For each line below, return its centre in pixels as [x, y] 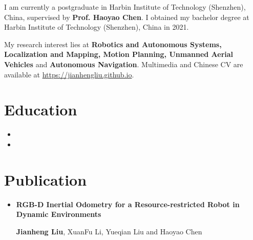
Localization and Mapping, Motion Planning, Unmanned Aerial [119, 54]
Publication [46, 179]
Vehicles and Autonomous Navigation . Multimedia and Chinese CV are [124, 64]
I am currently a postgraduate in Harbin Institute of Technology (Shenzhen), [125, 7]
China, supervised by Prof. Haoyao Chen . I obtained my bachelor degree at [127, 17]
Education [41, 109]
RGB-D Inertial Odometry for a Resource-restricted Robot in [128, 204]
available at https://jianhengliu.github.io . [69, 74]
